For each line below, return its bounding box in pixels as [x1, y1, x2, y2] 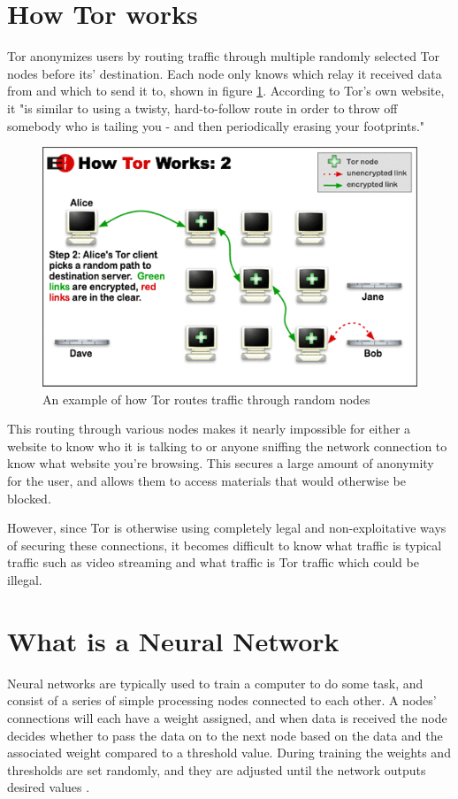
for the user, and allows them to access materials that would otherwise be [7, 472, 406, 490]
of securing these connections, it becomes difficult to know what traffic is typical [7, 535, 442, 554]
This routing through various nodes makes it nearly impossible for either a [7, 419, 411, 438]
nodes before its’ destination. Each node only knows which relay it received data [7, 64, 442, 82]
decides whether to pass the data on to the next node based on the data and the [7, 726, 443, 744]
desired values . [7, 778, 90, 796]
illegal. [7, 571, 42, 589]
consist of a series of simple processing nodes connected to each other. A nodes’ [7, 691, 437, 710]
